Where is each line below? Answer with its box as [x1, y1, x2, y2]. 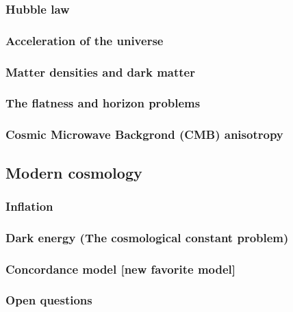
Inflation [5, 197, 53, 214]
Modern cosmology [5, 161, 142, 183]
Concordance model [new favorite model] [5, 260, 236, 277]
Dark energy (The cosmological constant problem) [5, 229, 289, 246]
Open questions [5, 291, 92, 309]
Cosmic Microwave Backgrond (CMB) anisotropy [5, 126, 283, 143]
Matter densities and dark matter [5, 63, 195, 80]
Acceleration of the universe [5, 31, 164, 49]
